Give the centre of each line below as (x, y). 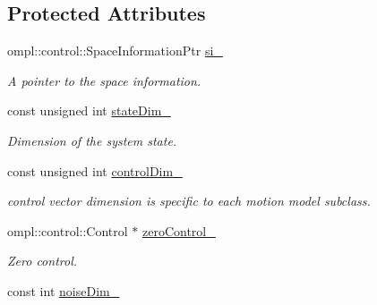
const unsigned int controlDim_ (95, 170)
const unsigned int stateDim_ (89, 110)
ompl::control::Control (68, 230)
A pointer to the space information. (104, 80)
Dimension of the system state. (92, 140)
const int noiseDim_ (64, 290)
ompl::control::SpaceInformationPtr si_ (115, 51)
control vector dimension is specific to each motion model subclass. (189, 201)
